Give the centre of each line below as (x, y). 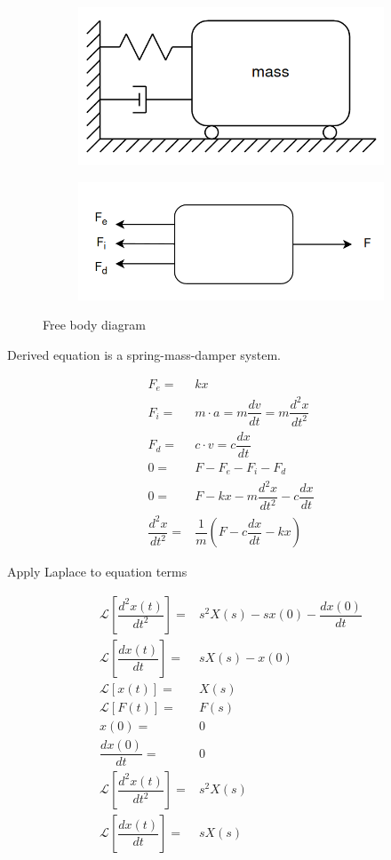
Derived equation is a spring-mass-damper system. (144, 354)
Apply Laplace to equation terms (97, 572)
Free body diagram (94, 325)
